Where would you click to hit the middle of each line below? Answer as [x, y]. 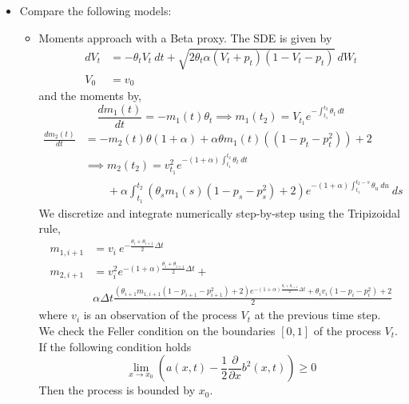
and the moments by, [90, 96]
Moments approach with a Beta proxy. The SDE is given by [185, 37]
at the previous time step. [318, 315]
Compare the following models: [95, 10]
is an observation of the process [160, 315]
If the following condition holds [115, 346]
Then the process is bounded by [117, 390]
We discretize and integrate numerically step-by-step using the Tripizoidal [219, 212]
